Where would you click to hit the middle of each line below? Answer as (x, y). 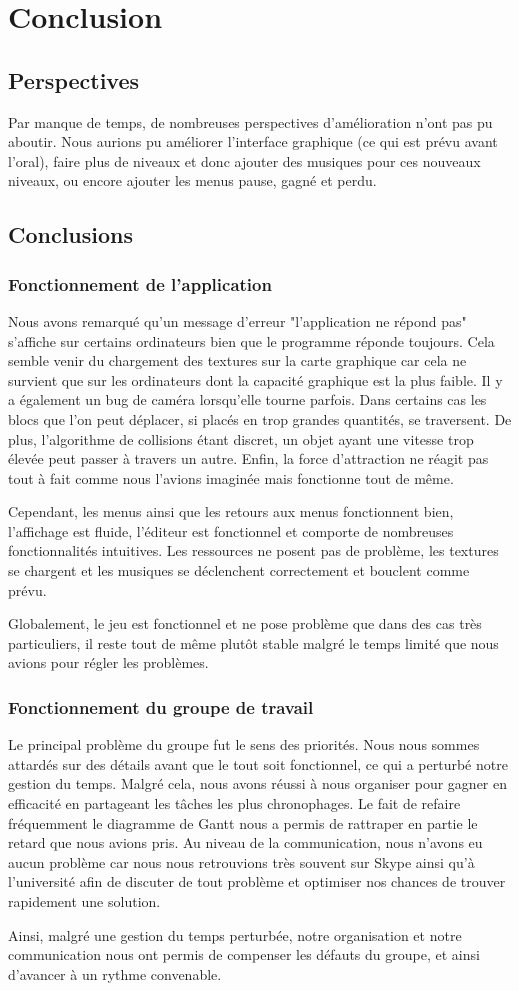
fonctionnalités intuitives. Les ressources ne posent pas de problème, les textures (253, 550)
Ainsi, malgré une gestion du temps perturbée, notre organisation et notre (235, 934)
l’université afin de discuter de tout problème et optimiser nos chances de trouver (257, 881)
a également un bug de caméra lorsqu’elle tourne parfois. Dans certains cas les (247, 399)
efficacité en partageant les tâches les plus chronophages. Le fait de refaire (234, 803)
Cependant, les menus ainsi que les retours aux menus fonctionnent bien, (231, 511)
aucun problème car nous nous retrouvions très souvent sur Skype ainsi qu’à (241, 861)
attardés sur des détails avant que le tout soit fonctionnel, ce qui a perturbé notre (258, 763)
